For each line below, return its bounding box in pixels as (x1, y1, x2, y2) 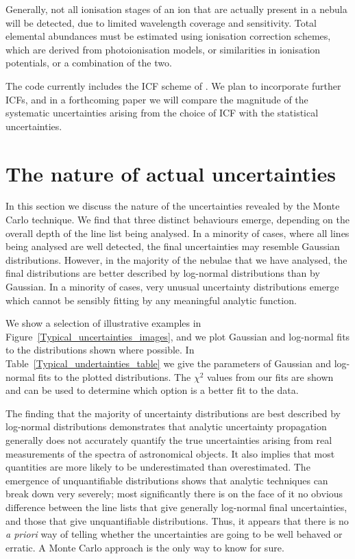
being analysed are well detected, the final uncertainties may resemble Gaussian (5, 239, 340, 253)
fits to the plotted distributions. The (38, 369, 191, 384)
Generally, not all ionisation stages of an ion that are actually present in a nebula (5, 2, 347, 16)
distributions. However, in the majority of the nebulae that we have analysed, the (5, 252, 347, 266)
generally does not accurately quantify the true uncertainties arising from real (5, 432, 332, 447)
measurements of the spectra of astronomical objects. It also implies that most (5, 446, 335, 460)
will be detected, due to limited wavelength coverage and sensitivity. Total (5, 15, 317, 29)
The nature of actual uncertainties (5, 159, 336, 187)
